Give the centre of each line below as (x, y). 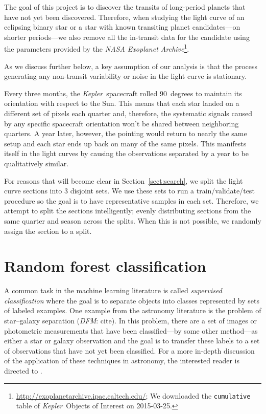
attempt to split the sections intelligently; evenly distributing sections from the (128, 211)
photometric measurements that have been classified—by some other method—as (131, 330)
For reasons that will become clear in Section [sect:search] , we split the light (124, 180)
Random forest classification (105, 266)
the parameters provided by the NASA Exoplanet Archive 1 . (97, 48)
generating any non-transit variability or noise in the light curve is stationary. (126, 76)
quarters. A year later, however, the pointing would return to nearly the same (126, 133)
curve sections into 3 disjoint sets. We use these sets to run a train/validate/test (129, 191)
